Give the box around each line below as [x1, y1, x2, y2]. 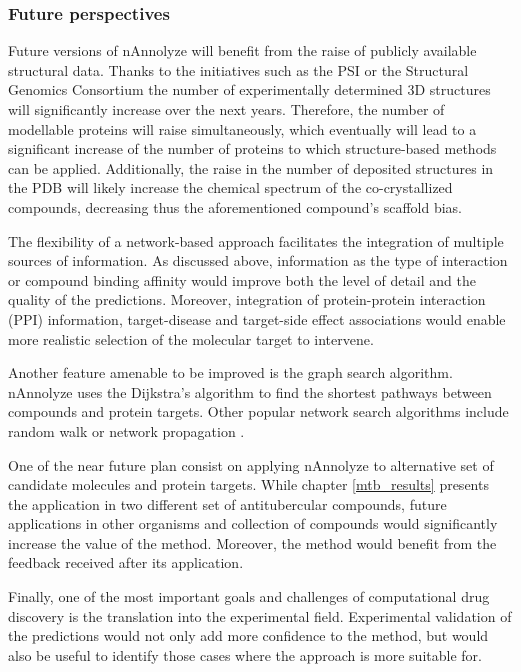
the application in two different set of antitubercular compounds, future [8, 493, 447, 514]
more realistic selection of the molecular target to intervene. [8, 328, 374, 349]
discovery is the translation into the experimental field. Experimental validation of [8, 605, 512, 626]
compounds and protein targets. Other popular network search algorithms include [8, 401, 509, 422]
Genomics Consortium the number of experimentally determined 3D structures [8, 79, 491, 100]
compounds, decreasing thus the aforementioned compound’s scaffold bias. [8, 196, 462, 217]
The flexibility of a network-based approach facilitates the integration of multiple [8, 230, 504, 251]
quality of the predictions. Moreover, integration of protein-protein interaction [8, 289, 486, 310]
